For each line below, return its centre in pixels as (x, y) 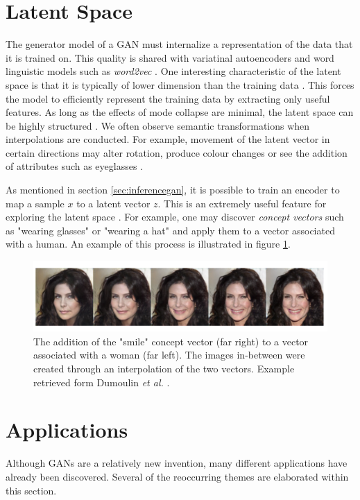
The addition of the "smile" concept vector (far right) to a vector (171, 341)
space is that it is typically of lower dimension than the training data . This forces (180, 84)
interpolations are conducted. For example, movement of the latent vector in (168, 139)
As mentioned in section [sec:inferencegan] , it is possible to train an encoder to (173, 190)
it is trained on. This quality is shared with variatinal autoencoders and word (170, 57)
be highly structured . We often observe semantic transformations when (158, 125)
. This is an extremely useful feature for (242, 203)
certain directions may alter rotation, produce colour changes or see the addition (177, 152)
